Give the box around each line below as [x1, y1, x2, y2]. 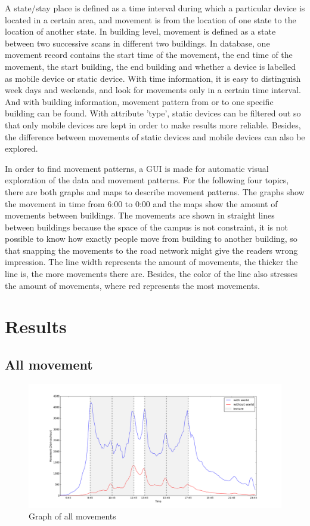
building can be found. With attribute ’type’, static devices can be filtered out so [5, 107, 301, 119]
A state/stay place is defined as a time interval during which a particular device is [5, 2, 305, 14]
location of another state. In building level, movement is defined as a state [5, 25, 276, 38]
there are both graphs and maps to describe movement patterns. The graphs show [5, 185, 305, 198]
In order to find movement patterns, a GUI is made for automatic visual [5, 162, 269, 174]
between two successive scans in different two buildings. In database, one [5, 36, 270, 49]
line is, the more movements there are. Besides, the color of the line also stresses [5, 267, 297, 280]
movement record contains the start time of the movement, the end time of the [5, 48, 293, 61]
